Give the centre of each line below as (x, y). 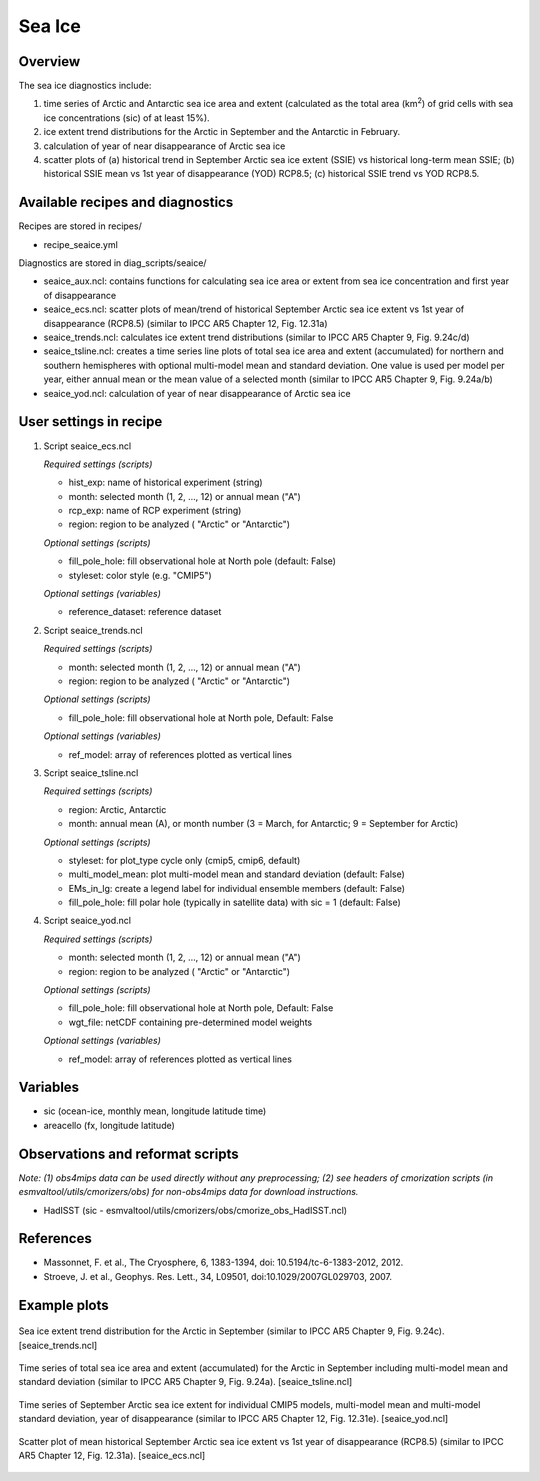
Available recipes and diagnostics (126, 202)
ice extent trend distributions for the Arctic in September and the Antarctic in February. (222, 132)
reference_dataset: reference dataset (145, 612)
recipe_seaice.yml (81, 244)
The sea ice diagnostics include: (85, 86)
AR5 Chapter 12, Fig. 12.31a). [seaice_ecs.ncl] (112, 1455)
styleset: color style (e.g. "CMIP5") (140, 575)
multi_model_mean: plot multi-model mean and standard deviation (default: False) (236, 874)
